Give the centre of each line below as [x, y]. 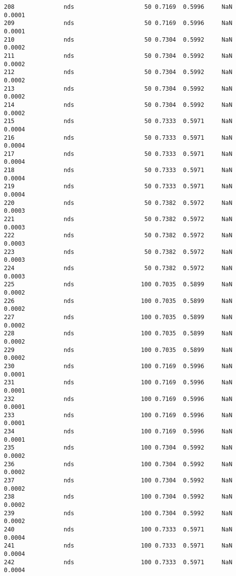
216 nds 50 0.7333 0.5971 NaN [118, 138]
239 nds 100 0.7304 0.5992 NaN [118, 513]
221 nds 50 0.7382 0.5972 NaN [118, 219]
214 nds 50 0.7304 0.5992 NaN [118, 105]
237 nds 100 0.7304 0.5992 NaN [118, 481]
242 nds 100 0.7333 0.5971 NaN [118, 562]
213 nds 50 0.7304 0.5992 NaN [118, 88]
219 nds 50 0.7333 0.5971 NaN [118, 187]
